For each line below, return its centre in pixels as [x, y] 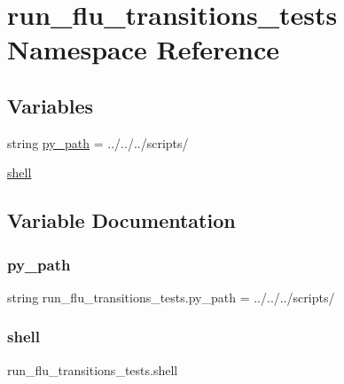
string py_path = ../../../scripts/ [98, 142]
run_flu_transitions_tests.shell [93, 369]
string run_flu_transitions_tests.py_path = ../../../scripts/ [171, 297]
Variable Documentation [121, 220]
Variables [51, 105]
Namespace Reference [143, 49]
